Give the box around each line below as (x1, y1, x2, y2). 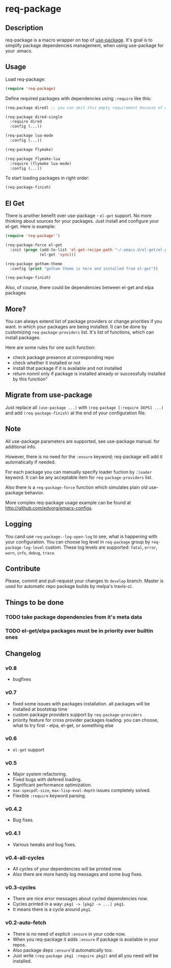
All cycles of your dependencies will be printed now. (12, 866, 122, 872)
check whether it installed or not (12, 360, 80, 366)
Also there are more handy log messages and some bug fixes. (12, 871, 143, 878)
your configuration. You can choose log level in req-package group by (5, 538, 151, 545)
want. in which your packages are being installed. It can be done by (5, 324, 147, 330)
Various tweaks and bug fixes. (12, 841, 76, 847)
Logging (5, 520, 32, 529)
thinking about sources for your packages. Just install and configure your (5, 218, 159, 224)
